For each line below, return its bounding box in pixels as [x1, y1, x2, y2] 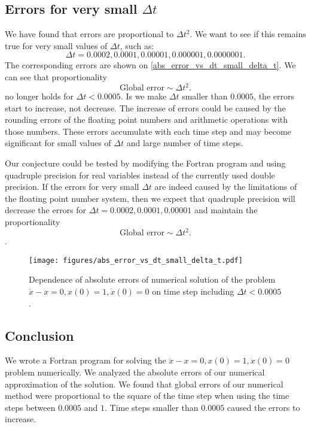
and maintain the [194, 204, 258, 216]
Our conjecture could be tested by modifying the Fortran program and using [5, 157, 286, 169]
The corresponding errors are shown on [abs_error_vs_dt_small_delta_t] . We [5, 59, 296, 71]
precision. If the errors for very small [5, 180, 139, 193]
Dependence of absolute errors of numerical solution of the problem [29, 273, 276, 286]
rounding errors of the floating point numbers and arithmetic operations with [5, 113, 288, 126]
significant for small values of [5, 137, 111, 149]
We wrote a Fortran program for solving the [5, 354, 166, 367]
